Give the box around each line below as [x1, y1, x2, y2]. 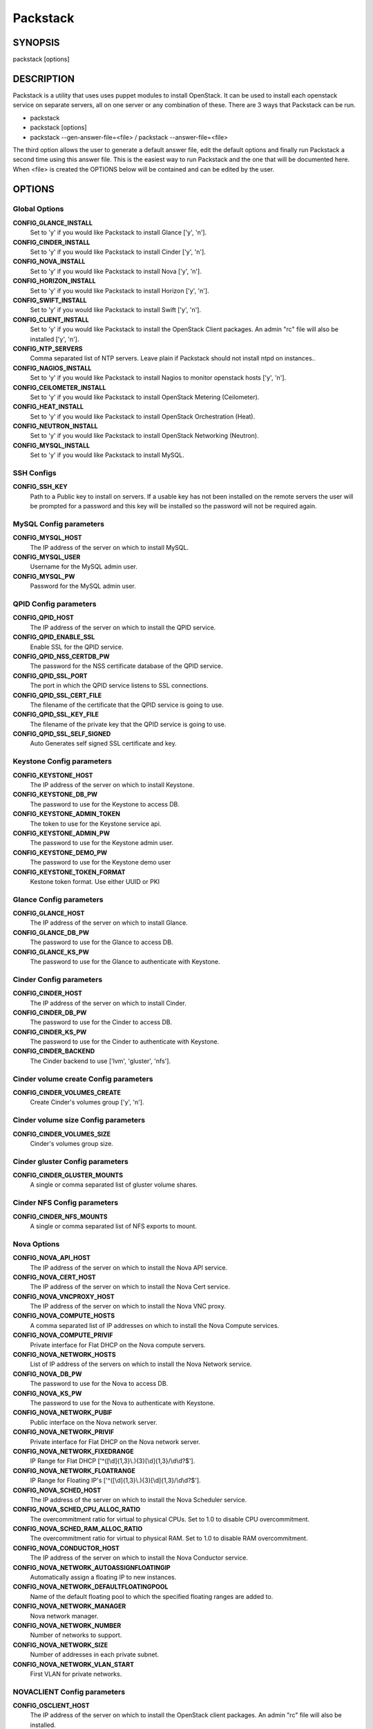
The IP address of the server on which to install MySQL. [30, 543, 189, 551]
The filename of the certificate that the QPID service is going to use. [30, 701, 224, 709]
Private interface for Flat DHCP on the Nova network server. [30, 1437, 200, 1445]
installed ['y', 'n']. [30, 335, 79, 343]
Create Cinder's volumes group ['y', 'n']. [30, 1098, 144, 1107]
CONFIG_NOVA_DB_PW [12, 1369, 82, 1378]
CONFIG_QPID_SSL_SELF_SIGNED [12, 730, 111, 738]
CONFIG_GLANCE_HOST [12, 909, 85, 918]
